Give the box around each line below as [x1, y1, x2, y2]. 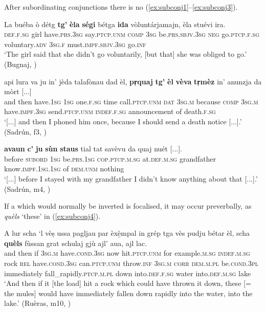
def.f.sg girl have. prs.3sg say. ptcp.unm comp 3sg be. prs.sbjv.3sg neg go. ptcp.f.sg [4, 29, 260, 39]
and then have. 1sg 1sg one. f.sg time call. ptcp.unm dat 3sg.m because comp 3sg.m [4, 96, 258, 106]
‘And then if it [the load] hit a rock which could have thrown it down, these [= [4, 278, 251, 288]
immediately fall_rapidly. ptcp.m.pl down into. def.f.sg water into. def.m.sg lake [4, 268, 251, 278]
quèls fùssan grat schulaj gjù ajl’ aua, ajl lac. [4, 237, 147, 248]
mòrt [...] [4, 86, 32, 97]
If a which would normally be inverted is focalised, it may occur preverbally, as [4, 200, 252, 211]
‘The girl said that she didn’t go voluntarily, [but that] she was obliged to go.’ [4, 49, 247, 59]
